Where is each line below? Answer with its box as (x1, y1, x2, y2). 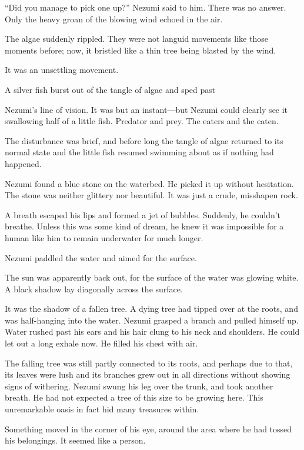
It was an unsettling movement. (5, 64, 119, 76)
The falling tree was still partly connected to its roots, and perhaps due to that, (5, 356, 293, 369)
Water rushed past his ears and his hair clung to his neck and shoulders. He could (5, 325, 300, 338)
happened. (5, 157, 42, 169)
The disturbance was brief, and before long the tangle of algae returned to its (5, 134, 283, 146)
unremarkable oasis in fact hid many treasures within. (5, 403, 199, 415)
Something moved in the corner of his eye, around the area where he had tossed (5, 422, 292, 435)
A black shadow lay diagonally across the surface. (5, 282, 183, 295)
